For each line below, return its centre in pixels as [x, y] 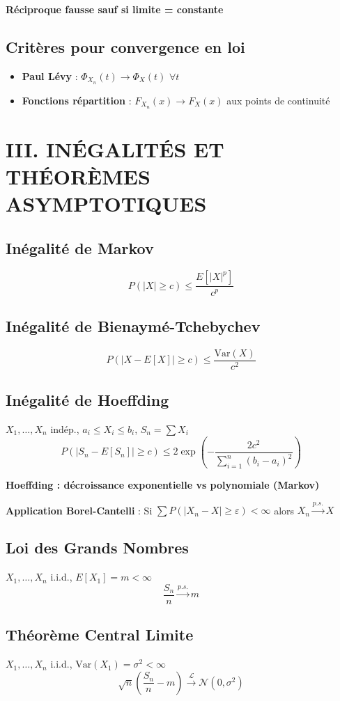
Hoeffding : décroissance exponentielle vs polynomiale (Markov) [163, 485]
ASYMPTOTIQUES [106, 204]
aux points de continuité [278, 100]
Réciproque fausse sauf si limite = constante [115, 9]
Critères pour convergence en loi [125, 46]
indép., [65, 428]
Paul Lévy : [50, 76]
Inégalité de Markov [80, 247]
